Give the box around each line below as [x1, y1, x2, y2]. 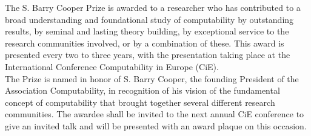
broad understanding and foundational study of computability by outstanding [5, 13, 294, 25]
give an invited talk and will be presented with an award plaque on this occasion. [5, 119, 307, 132]
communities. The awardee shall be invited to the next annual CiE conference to [5, 108, 304, 120]
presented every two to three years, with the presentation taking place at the [5, 48, 290, 61]
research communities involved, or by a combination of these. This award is [5, 36, 284, 49]
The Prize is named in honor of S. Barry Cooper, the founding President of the [5, 72, 299, 85]
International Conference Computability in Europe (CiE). [5, 60, 219, 73]
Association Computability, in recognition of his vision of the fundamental [5, 84, 280, 97]
